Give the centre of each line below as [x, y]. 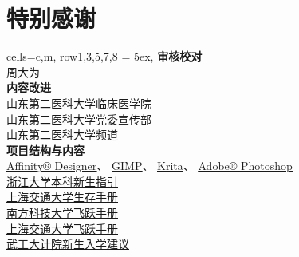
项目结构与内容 [45, 150]
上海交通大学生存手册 [62, 197]
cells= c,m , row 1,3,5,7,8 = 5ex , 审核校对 [104, 56]
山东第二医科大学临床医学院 [79, 103]
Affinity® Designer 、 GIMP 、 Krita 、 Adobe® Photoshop [149, 166]
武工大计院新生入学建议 [68, 244]
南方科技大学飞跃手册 [62, 213]
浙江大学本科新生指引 [62, 181]
